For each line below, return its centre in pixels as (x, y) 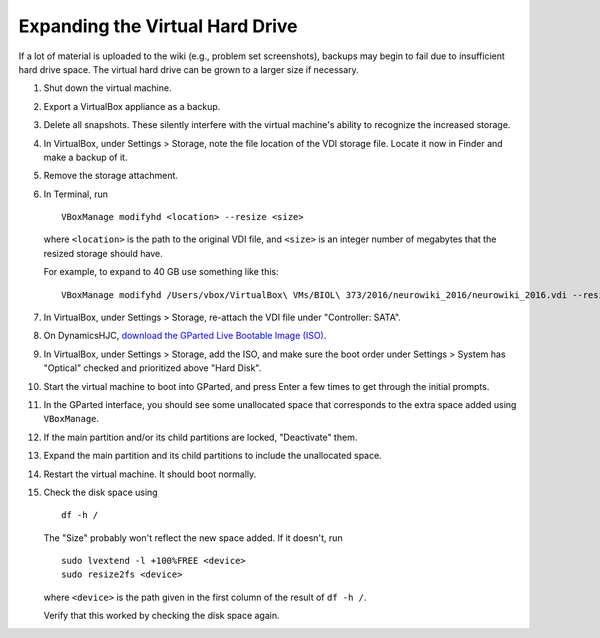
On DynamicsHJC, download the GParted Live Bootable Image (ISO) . (185, 336)
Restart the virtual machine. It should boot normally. (150, 474)
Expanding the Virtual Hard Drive (158, 26)
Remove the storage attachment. (111, 176)
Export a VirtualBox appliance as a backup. (132, 106)
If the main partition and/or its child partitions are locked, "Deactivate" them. (200, 437)
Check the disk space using (101, 492)
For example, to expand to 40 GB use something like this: (161, 272)
